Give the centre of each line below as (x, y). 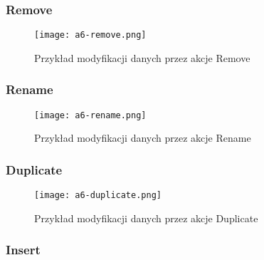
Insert (23, 250)
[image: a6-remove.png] (90, 35)
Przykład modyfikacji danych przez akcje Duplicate (146, 218)
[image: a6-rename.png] (90, 115)
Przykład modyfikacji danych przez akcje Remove (142, 57)
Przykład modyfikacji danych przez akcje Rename (143, 138)
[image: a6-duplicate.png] (98, 196)
